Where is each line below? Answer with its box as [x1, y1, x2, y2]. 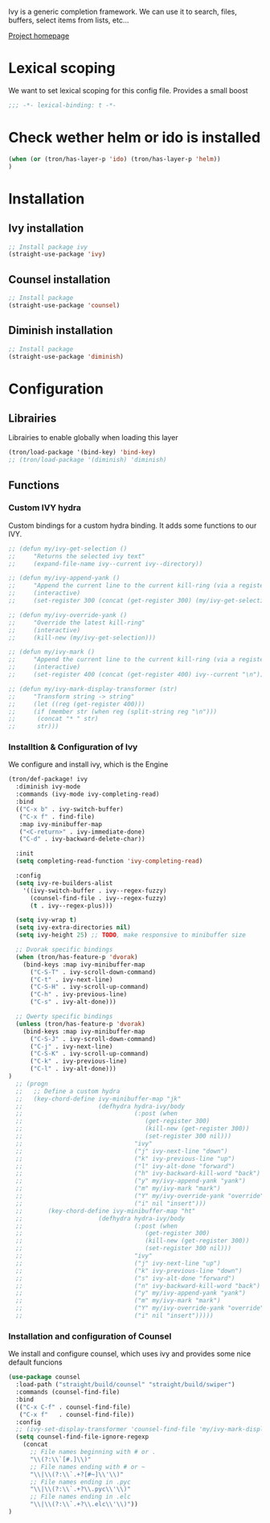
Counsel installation [8, 273, 111, 286]
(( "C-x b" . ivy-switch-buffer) [15, 805, 125, 813]
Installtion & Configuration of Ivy [8, 742, 138, 753]
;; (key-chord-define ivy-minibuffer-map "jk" [15, 1094, 182, 1103]
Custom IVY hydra [8, 502, 82, 513]
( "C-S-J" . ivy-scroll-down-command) [29, 1035, 157, 1043]
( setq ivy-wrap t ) [15, 916, 78, 924]
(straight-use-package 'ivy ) [8, 250, 106, 258]
